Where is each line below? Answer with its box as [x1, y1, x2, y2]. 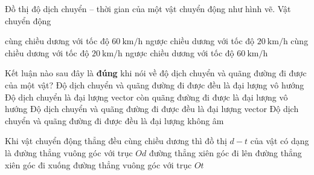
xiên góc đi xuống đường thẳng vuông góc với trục [5, 158, 192, 171]
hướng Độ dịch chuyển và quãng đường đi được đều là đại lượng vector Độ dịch [5, 102, 299, 115]
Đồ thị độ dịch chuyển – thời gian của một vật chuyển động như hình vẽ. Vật [5, 2, 291, 15]
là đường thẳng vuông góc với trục [5, 146, 133, 159]
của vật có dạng [250, 134, 309, 147]
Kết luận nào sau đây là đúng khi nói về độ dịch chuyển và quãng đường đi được [5, 67, 307, 79]
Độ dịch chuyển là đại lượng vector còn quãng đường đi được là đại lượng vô [5, 90, 288, 103]
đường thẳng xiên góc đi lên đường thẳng [149, 146, 302, 159]
